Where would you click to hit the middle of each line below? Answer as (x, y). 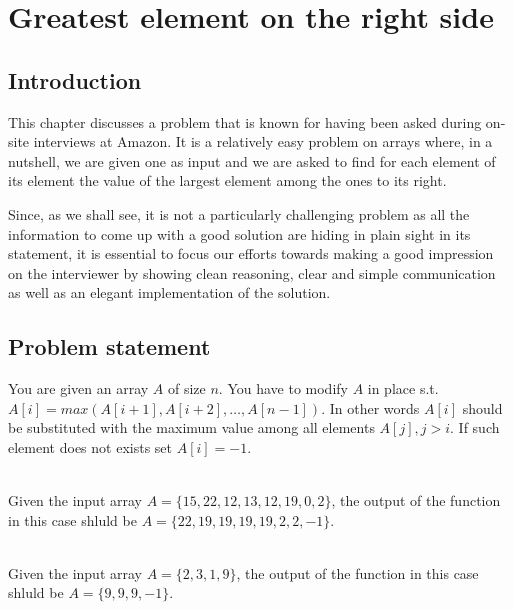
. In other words (370, 407)
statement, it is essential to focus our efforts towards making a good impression (251, 253)
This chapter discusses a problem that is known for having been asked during (245, 121)
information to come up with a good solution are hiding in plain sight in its (239, 233)
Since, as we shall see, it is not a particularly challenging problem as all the (239, 213)
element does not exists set (90, 446)
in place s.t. (403, 388)
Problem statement (109, 346)
